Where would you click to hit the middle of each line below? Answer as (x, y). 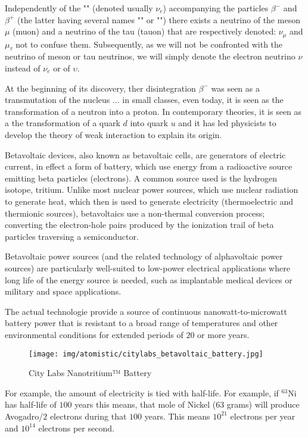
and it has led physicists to (227, 123)
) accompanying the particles (216, 8)
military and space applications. (63, 291)
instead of (23, 68)
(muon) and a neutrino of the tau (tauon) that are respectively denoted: (144, 31)
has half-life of (31, 404)
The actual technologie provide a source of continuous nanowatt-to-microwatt (146, 311)
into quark (149, 123)
